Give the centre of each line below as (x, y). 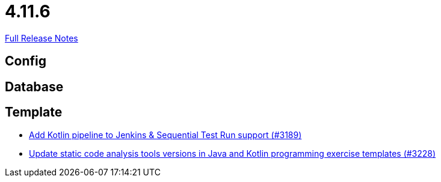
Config (26, 61)
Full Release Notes (42, 38)
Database (34, 86)
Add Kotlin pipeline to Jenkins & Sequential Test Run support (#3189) (165, 135)
